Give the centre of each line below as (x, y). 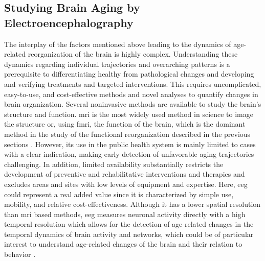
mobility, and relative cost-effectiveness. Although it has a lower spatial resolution (132, 204)
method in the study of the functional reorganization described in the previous (127, 134)
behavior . (20, 254)
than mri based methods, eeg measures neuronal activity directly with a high (125, 214)
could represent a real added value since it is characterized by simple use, (119, 194)
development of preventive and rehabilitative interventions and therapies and (125, 174)
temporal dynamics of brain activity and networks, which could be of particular (129, 234)
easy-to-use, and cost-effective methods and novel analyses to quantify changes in (131, 94)
